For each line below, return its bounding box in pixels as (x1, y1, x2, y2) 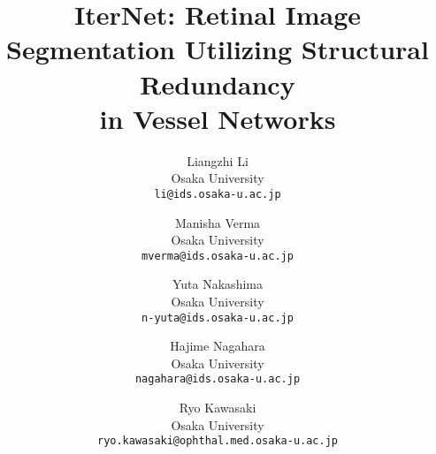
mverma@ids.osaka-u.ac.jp (142, 249, 294, 262)
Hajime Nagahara (170, 337, 265, 355)
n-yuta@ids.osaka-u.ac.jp (142, 311, 294, 324)
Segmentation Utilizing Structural (6, 31, 429, 67)
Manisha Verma (174, 213, 261, 231)
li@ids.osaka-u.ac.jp (154, 187, 281, 201)
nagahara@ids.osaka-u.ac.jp (134, 373, 301, 386)
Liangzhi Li (187, 151, 249, 170)
